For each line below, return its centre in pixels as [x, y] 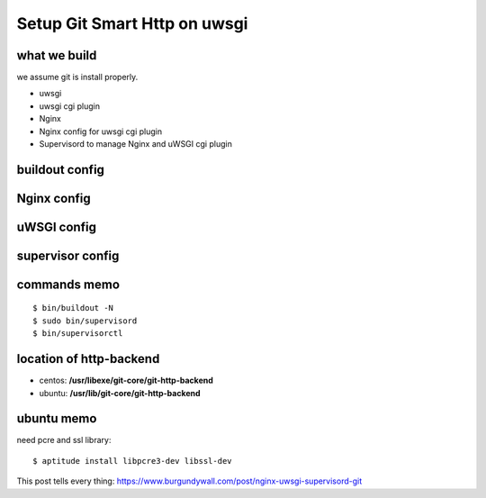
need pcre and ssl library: [64, 440]
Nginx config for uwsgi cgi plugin [100, 131]
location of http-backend [88, 359]
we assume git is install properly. [77, 77]
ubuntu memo [57, 419]
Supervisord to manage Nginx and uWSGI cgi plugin [136, 144]
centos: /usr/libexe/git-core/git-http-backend [126, 380]
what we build [57, 55]
